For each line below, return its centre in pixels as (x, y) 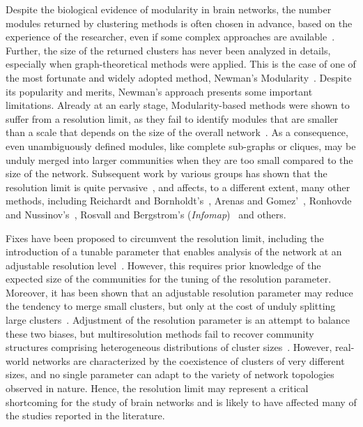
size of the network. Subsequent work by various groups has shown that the (167, 173)
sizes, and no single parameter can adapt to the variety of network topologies (170, 374)
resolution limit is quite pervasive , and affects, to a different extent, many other (178, 187)
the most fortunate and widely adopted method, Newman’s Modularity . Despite (179, 77)
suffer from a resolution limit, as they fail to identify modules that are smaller (172, 118)
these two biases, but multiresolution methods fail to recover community (160, 333)
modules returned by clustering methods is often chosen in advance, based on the (179, 23)
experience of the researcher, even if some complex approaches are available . (170, 37)
